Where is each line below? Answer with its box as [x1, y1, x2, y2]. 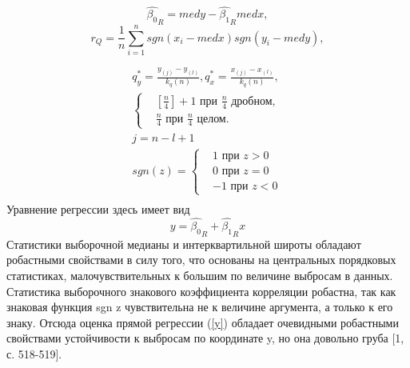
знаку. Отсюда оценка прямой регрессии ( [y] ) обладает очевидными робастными [6, 314, 399, 330]
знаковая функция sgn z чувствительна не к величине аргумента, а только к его [6, 298, 393, 315]
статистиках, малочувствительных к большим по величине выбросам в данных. [6, 266, 393, 283]
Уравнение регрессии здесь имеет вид [6, 201, 190, 218]
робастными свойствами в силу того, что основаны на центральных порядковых [6, 251, 396, 268]
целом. [197, 113, 229, 125]
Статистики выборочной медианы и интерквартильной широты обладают [6, 235, 361, 252]
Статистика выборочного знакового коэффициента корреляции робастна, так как [6, 282, 396, 299]
